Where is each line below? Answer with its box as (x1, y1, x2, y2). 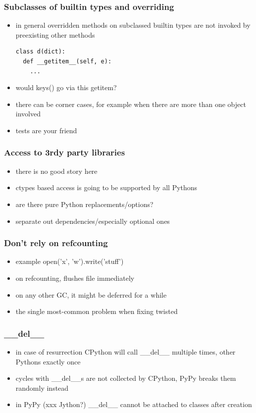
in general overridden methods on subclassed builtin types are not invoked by (15, 20, 251, 30)
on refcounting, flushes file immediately (15, 272, 135, 283)
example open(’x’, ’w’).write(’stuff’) (15, 256, 124, 266)
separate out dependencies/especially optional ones (15, 215, 170, 226)
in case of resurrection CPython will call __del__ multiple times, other (15, 346, 236, 357)
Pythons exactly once (15, 356, 81, 366)
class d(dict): (15, 48, 66, 55)
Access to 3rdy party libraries (4, 146, 125, 158)
